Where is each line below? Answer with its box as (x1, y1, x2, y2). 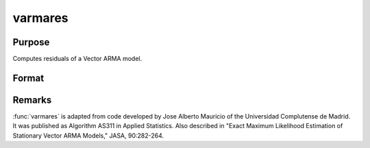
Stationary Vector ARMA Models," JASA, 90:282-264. (12, 131, 164, 140)
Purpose (12, 36, 50, 48)
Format (12, 72, 45, 84)
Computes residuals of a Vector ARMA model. (12, 55, 143, 63)
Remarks (12, 94, 52, 106)
